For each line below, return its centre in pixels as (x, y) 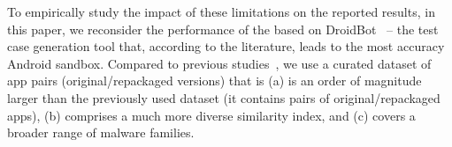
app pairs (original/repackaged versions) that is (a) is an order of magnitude (215, 81)
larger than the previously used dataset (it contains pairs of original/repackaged (224, 97)
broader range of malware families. (101, 132)
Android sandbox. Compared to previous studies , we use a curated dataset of (219, 63)
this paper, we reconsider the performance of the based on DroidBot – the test (223, 29)
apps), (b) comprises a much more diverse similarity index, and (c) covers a (211, 115)
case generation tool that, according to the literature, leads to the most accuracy (226, 46)
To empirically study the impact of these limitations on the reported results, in (221, 11)
